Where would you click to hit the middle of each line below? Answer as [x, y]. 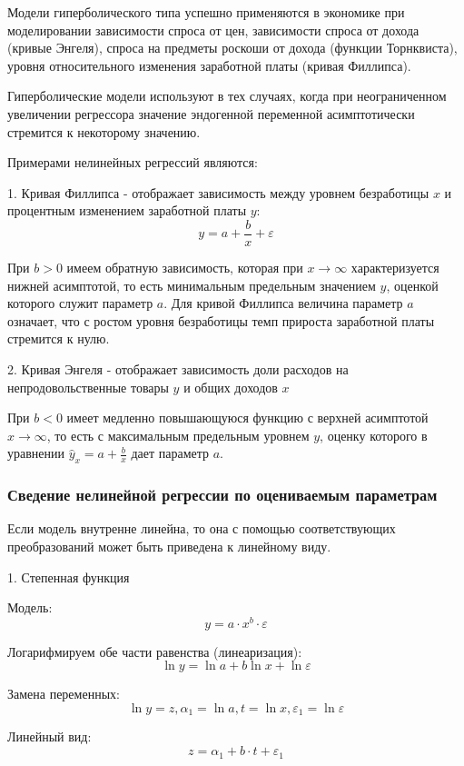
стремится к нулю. [59, 338]
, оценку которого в [374, 435]
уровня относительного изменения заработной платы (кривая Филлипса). [209, 65]
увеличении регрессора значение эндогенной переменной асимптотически [211, 113]
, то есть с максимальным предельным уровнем [178, 435]
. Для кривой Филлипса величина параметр [283, 303]
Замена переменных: [64, 694]
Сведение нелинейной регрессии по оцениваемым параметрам [222, 495]
